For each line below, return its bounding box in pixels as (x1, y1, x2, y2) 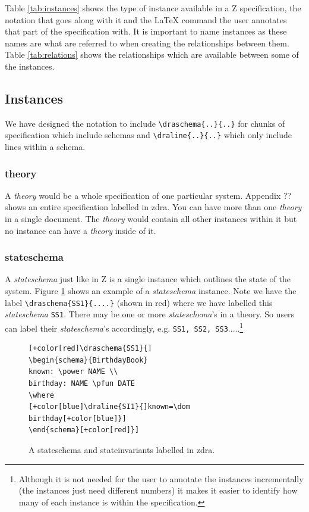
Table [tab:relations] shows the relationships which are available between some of (5, 48, 299, 61)
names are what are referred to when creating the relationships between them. (5, 36, 289, 49)
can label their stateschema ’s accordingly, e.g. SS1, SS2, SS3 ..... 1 (5, 320, 244, 334)
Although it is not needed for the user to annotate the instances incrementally (18, 472, 304, 485)
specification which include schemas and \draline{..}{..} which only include (5, 129, 292, 141)
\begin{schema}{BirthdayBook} (29, 355, 148, 364)
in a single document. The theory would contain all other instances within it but (5, 213, 297, 225)
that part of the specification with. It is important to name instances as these (5, 25, 287, 38)
